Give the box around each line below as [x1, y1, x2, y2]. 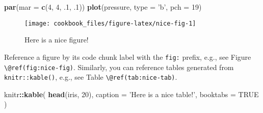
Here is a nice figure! [24, 34, 89, 45]
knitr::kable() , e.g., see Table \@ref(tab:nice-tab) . [4, 72, 177, 82]
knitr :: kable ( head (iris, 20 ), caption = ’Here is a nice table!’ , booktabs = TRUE [4, 88, 259, 99]
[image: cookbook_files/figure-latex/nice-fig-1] [24, 19, 196, 27]
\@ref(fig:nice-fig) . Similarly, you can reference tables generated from [4, 61, 234, 72]
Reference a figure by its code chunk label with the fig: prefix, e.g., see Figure [4, 51, 251, 62]
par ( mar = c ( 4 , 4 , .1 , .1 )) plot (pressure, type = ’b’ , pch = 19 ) [4, 2, 202, 12]
